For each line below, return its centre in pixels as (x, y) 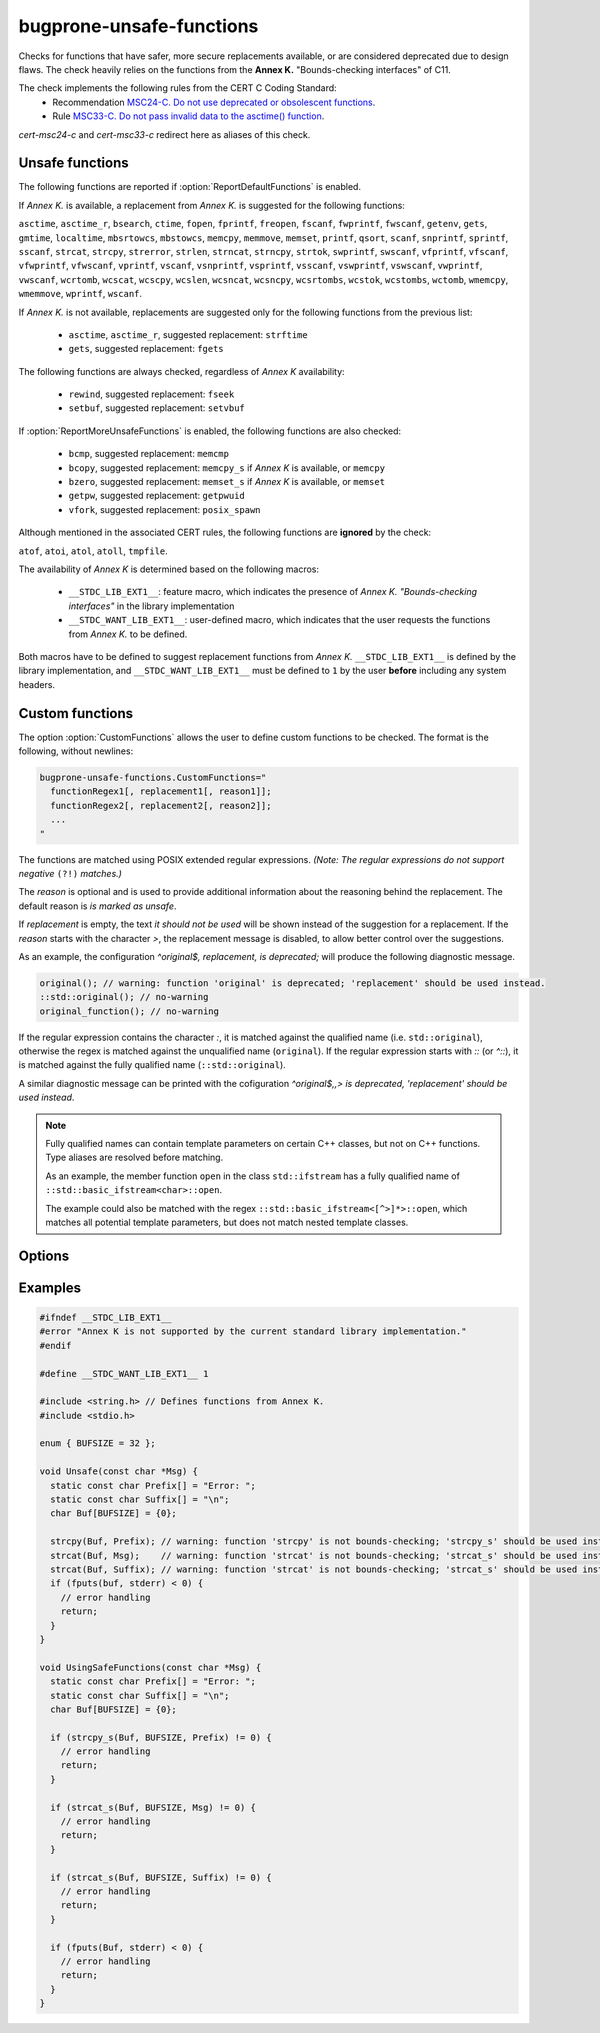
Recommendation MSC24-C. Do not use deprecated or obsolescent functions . (214, 102)
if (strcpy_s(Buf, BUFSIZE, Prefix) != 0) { (161, 1737)
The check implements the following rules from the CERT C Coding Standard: (177, 88)
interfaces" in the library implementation (151, 606)
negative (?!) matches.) (70, 873)
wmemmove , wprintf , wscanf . (80, 294)
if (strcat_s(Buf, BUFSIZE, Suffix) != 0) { (161, 1877)
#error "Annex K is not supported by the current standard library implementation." (253, 1331)
